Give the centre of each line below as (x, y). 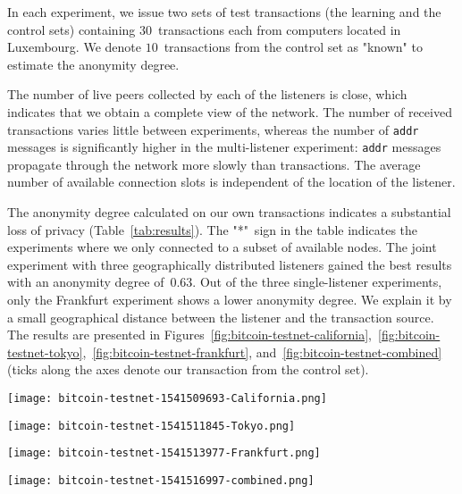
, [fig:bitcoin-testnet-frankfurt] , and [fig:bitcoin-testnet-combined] (262, 352)
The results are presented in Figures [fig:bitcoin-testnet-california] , (189, 335)
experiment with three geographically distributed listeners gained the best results (230, 264)
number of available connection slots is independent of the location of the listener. (231, 182)
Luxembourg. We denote (74, 47)
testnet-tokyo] (45, 352)
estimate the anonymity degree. (93, 64)
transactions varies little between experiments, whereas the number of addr (213, 129)
